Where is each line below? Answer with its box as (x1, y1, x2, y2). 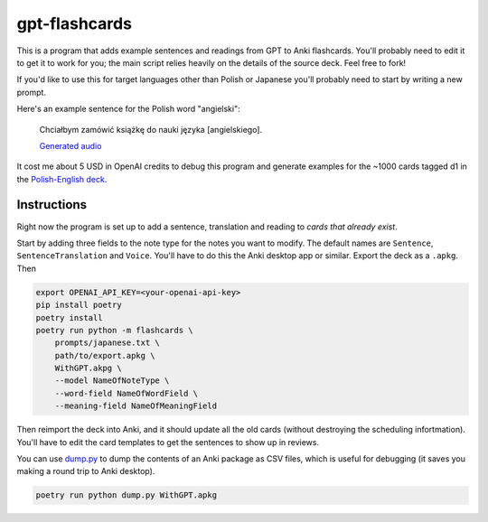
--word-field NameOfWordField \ (54, 388, 199, 398)
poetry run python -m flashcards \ (35, 325, 193, 335)
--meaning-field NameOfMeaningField (54, 401, 217, 411)
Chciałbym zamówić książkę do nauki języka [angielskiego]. (39, 124, 263, 135)
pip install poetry (35, 300, 122, 311)
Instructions (16, 197, 88, 212)
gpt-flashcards (16, 14, 133, 33)
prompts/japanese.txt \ (54, 338, 160, 348)
